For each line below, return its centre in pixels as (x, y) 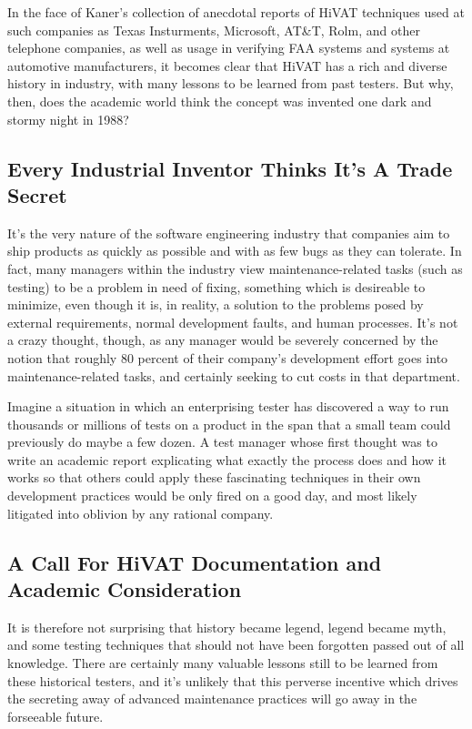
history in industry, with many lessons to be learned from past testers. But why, (231, 83)
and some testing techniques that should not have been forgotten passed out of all (236, 645)
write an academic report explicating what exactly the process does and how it (227, 459)
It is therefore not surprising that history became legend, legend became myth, (227, 627)
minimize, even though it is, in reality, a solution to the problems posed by (216, 304)
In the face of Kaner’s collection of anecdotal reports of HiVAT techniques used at (236, 12)
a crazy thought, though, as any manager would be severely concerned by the (223, 340)
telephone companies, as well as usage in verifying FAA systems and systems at (229, 48)
